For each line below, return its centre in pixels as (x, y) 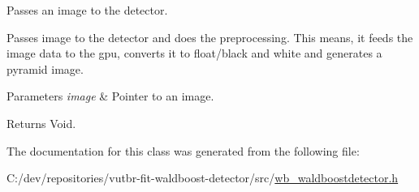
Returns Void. (41, 123)
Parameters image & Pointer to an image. (110, 96)
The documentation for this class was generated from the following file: (183, 150)
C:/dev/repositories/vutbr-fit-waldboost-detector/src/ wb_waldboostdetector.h (203, 178)
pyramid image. (45, 68)
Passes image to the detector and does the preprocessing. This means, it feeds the (210, 37)
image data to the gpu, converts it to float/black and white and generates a (194, 53)
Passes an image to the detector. (87, 10)
